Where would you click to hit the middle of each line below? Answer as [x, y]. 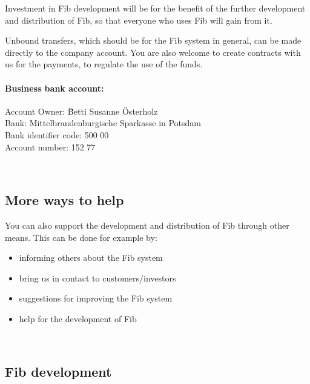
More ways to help [64, 200]
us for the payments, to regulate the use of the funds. [104, 64]
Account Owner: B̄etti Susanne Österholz [81, 111]
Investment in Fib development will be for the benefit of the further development [155, 8]
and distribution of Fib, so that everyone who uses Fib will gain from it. [139, 20]
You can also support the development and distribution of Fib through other [147, 225]
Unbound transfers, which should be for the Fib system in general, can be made [153, 40]
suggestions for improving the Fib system [96, 298]
